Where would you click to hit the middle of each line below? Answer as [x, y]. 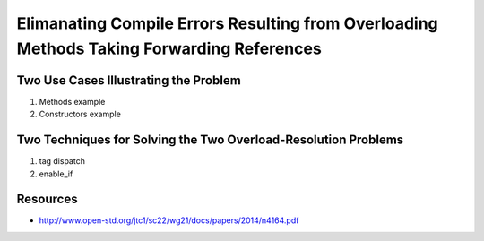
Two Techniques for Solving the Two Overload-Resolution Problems [210, 140]
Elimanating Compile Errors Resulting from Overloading [227, 23]
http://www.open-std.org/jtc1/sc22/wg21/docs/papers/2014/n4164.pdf [169, 220]
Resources [47, 199]
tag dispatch [62, 161]
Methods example [72, 101]
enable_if [56, 174]
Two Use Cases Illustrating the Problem [129, 80]
